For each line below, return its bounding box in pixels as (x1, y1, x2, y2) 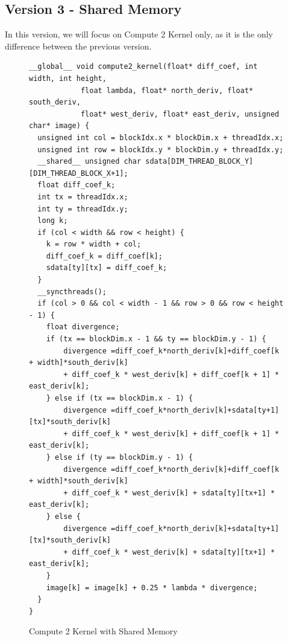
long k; (37, 216, 68, 225)
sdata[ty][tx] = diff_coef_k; (46, 263, 167, 272)
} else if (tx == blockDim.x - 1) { (46, 394, 193, 403)
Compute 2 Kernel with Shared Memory (29, 625, 178, 637)
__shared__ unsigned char (37, 157, 142, 166)
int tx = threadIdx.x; (37, 192, 128, 201)
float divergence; (46, 323, 120, 332)
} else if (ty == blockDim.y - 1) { (46, 453, 193, 462)
